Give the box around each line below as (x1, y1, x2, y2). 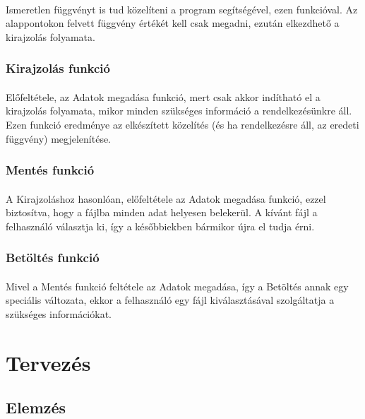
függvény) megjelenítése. (6, 131, 112, 146)
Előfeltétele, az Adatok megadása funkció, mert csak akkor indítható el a (6, 89, 321, 104)
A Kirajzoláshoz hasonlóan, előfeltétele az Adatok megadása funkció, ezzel (6, 191, 326, 206)
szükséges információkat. (6, 307, 112, 321)
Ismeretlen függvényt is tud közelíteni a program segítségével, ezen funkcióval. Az (6, 1, 358, 16)
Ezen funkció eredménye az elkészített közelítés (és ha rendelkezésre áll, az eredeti (6, 117, 359, 131)
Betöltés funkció (6, 249, 100, 266)
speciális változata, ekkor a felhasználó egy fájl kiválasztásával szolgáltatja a (6, 293, 335, 307)
